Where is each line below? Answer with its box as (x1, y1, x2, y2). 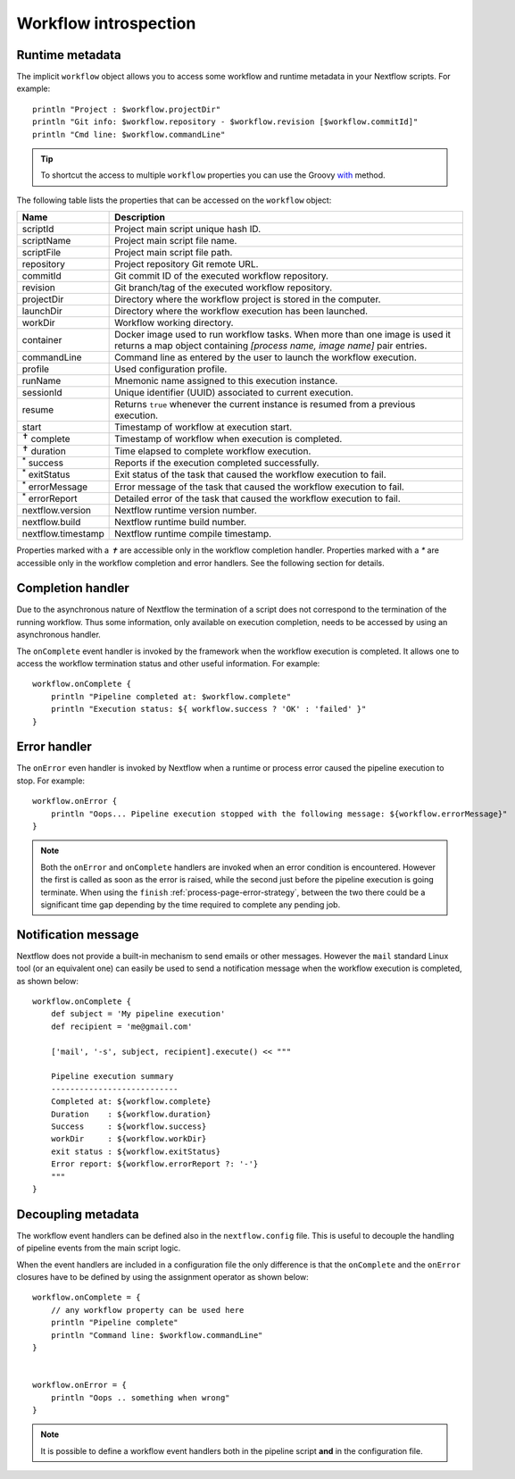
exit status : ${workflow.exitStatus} (50, 1146, 221, 1157)
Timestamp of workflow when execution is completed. (114, 433, 343, 446)
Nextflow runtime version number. (114, 505, 258, 517)
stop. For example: (16, 775, 85, 786)
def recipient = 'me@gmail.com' (50, 1021, 193, 1032)
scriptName (21, 235, 71, 247)
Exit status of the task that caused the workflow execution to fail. (114, 469, 387, 481)
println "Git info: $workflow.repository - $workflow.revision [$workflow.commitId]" (32, 117, 419, 127)
